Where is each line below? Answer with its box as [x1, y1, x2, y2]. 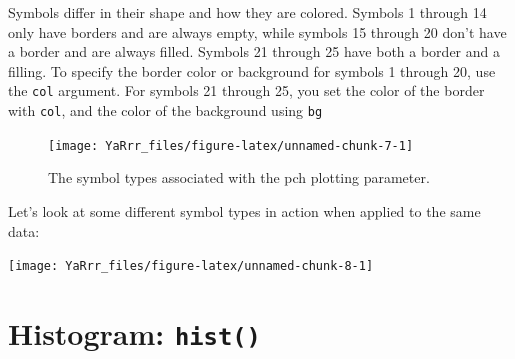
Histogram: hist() [8, 312, 261, 353]
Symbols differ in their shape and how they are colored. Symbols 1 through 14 [8, 2, 487, 22]
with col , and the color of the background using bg [8, 100, 323, 121]
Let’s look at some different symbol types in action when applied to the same [8, 200, 481, 221]
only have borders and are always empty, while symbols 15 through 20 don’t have [8, 21, 507, 42]
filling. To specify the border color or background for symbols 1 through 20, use [8, 60, 496, 81]
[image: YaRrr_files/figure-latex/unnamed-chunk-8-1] [8, 259, 374, 274]
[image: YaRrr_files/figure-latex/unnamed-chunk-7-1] [48, 138, 414, 153]
